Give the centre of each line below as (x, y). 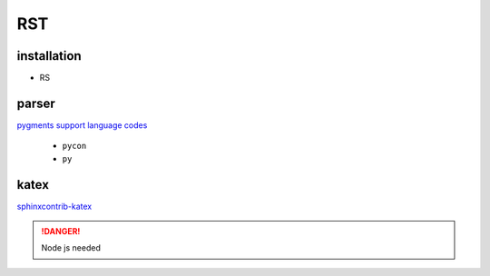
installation (49, 56)
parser (36, 103)
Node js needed (71, 248)
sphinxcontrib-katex (54, 206)
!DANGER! (61, 232)
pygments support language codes (82, 125)
